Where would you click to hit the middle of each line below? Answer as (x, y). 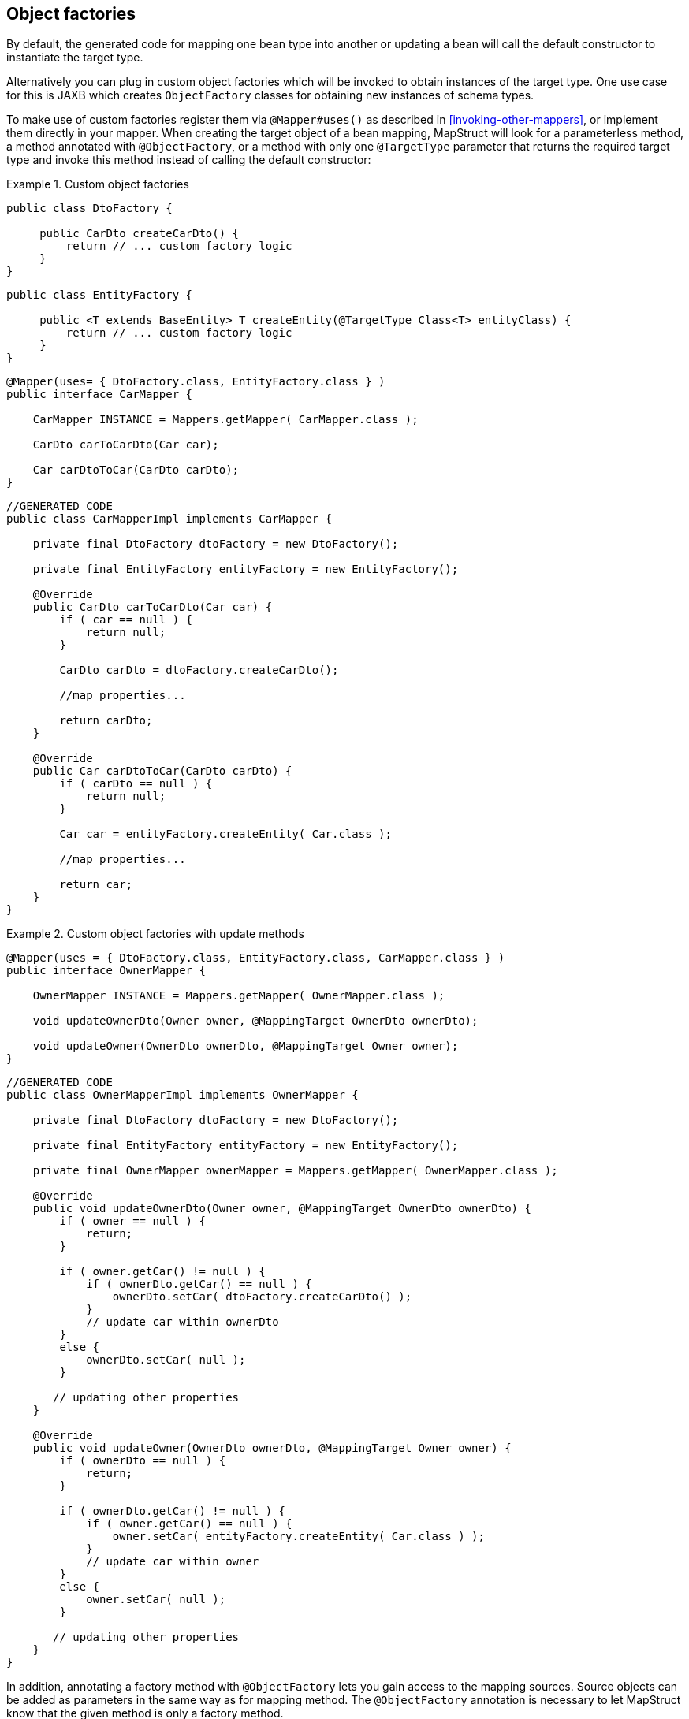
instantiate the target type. (75, 58)
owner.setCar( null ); (156, 1600)
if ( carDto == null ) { (136, 784)
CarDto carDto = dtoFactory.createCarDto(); (199, 670)
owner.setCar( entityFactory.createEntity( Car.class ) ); (298, 1537)
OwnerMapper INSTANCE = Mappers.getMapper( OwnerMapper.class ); (239, 996)
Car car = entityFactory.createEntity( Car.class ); (225, 834)
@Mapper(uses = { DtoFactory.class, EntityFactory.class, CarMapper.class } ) (256, 958)
